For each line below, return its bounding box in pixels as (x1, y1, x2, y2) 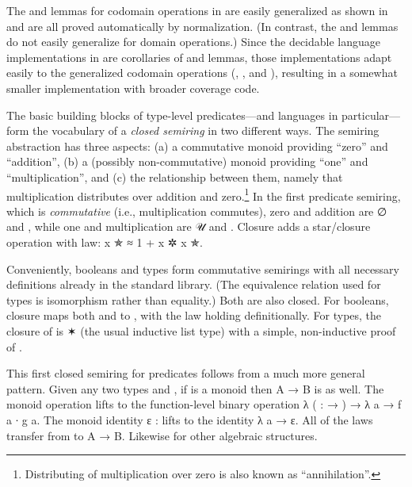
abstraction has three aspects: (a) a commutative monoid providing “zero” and (6, 137, 388, 154)
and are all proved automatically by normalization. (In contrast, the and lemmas (6, 17, 399, 34)
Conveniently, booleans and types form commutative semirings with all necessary (6, 260, 400, 277)
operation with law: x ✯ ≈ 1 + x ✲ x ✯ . (6, 233, 203, 250)
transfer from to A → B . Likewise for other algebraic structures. (6, 427, 318, 443)
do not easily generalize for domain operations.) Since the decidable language (6, 33, 381, 50)
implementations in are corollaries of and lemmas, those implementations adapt (6, 48, 392, 65)
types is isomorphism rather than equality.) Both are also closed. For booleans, (6, 291, 389, 308)
